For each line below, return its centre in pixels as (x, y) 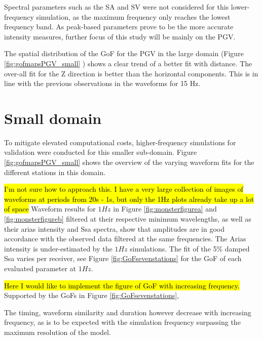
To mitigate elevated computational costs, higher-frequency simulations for (120, 142)
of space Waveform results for (50, 209)
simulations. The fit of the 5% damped (190, 248)
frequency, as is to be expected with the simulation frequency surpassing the (122, 322)
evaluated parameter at (40, 268)
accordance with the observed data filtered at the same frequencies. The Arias (125, 239)
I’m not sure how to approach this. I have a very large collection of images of (124, 189)
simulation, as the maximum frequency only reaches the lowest (133, 16)
